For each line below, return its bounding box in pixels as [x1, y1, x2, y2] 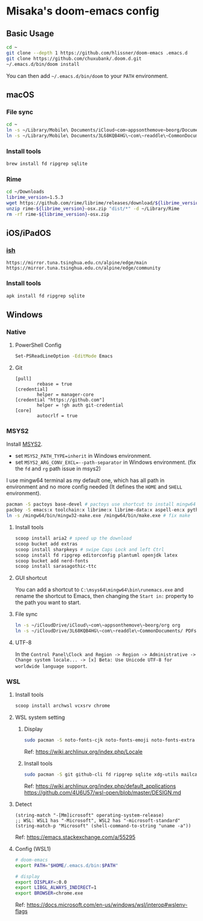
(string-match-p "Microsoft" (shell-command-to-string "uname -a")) [14, 822, 192, 829]
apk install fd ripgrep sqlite [6, 293, 85, 299]
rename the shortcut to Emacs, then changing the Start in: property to [14, 593, 194, 600]
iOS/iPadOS [6, 228, 51, 238]
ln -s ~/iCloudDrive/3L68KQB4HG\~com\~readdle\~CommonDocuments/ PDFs [14, 628, 197, 634]
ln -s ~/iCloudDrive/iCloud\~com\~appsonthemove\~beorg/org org [14, 622, 181, 628]
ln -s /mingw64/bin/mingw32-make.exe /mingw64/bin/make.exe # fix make [6, 513, 190, 519]
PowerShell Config [14, 342, 62, 349]
